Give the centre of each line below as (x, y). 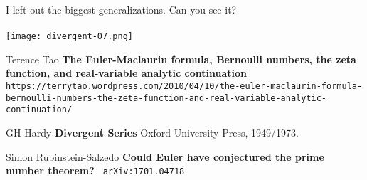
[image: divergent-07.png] (69, 37)
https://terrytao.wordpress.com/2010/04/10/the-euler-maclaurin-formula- (184, 86)
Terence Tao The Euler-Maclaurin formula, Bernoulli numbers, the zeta (181, 59)
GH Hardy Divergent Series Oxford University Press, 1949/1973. (152, 132)
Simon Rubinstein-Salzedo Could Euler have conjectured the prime (165, 156)
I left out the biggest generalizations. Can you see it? (121, 9)
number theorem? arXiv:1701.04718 (95, 170)
